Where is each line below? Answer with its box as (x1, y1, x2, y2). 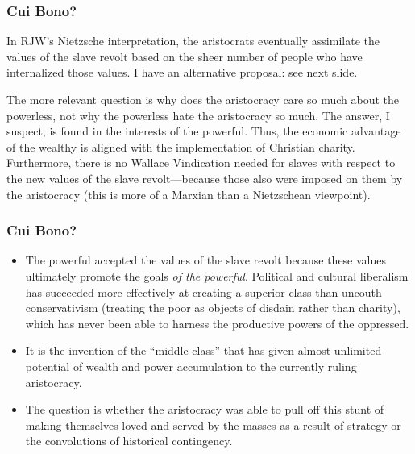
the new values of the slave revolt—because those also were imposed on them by (6, 169, 403, 186)
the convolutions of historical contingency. (25, 432, 233, 449)
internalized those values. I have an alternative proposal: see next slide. (6, 64, 358, 81)
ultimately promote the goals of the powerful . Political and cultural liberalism (25, 267, 409, 284)
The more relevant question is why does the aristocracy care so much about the (6, 91, 400, 107)
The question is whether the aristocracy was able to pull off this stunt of (25, 401, 384, 418)
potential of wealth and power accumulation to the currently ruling (25, 357, 357, 374)
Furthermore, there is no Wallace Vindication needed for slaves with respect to (6, 154, 396, 171)
